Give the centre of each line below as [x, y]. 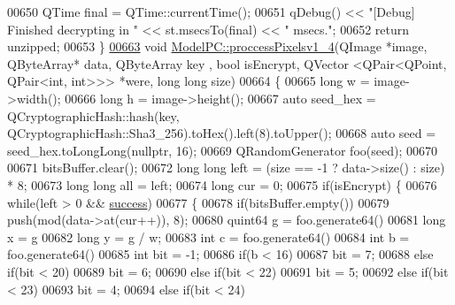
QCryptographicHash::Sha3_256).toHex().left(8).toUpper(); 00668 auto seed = [222, 133]
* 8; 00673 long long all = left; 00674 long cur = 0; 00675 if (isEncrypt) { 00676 [222, 184]
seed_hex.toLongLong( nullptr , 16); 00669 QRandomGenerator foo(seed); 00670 [222, 150]
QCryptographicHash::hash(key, [93, 115]
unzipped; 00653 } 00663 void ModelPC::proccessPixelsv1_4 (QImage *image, [217, 46]
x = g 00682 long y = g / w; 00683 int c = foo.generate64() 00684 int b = [208, 236]
